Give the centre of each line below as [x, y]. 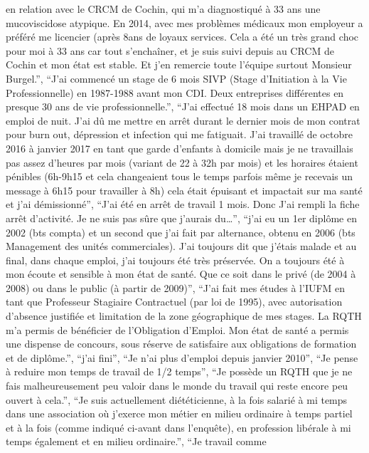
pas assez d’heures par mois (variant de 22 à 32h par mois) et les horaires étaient [182, 162]
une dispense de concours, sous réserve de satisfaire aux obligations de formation [181, 344]
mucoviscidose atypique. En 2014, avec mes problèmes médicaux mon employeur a [184, 22]
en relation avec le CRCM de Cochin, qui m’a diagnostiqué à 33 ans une [163, 9]
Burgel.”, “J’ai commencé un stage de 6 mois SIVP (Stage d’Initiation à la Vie [176, 78]
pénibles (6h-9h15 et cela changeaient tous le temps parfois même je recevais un [180, 176]
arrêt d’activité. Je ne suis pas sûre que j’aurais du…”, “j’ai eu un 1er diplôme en [181, 218]
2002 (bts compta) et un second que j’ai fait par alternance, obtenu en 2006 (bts [181, 232]
